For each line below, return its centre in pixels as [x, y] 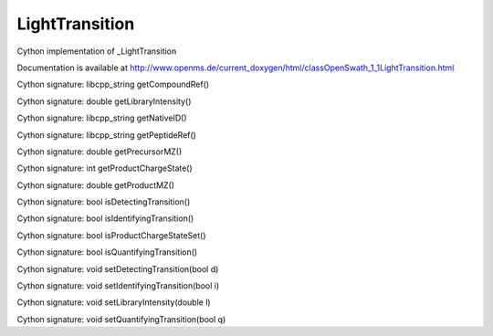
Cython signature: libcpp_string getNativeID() [102, 118]
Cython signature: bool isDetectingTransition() [104, 202]
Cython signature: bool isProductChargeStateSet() [111, 235]
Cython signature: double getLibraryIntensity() [104, 101]
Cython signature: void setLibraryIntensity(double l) [114, 302]
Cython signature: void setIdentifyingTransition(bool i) [118, 286]
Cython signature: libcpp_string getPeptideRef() [106, 135]
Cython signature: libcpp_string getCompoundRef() [113, 84]
